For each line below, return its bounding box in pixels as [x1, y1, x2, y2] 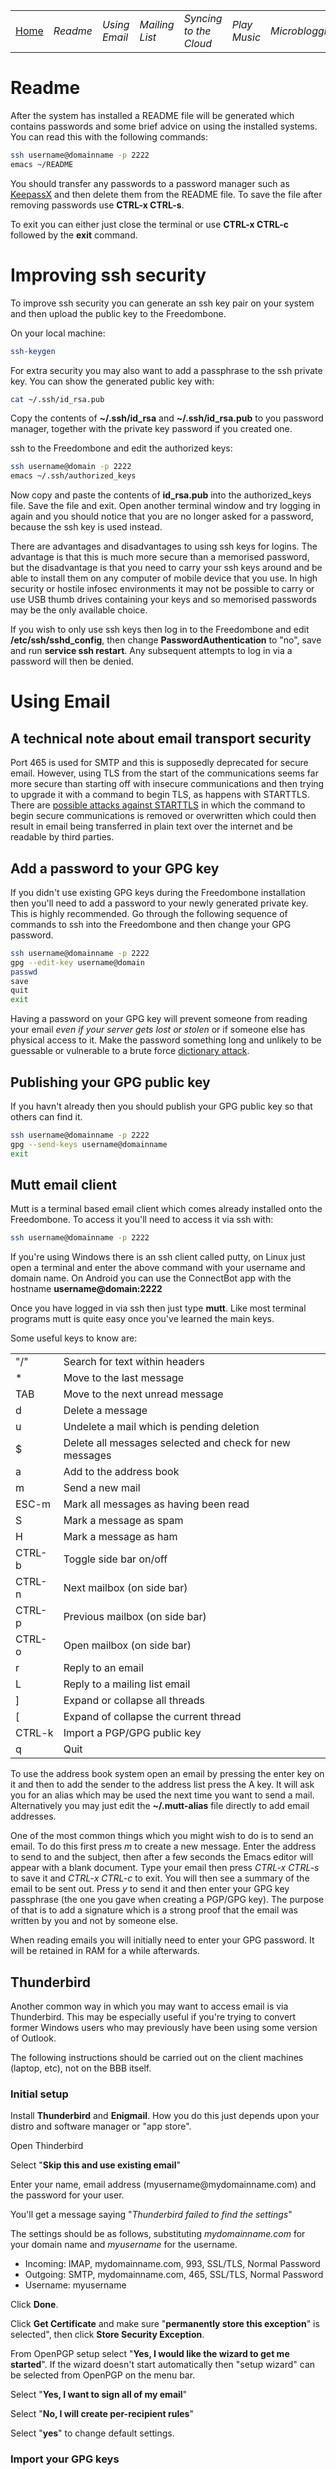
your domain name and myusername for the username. [10, 2239, 238, 2251]
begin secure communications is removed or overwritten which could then [10, 810, 317, 822]
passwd [10, 967, 38, 977]
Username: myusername [24, 2279, 127, 2291]
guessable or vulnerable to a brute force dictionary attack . [10, 1045, 250, 1057]
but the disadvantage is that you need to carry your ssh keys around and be [10, 562, 323, 574]
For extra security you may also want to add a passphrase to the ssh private [10, 364, 323, 376]
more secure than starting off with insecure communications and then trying [10, 778, 325, 790]
